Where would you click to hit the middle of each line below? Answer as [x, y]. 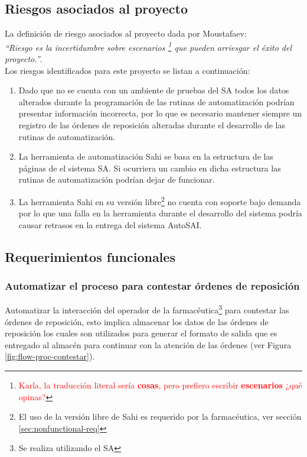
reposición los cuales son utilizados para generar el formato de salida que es [141, 333]
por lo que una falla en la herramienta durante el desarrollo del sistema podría [160, 213]
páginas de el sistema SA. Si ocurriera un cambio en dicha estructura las [150, 168]
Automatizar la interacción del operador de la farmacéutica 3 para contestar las [147, 309]
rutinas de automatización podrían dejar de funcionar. [117, 179]
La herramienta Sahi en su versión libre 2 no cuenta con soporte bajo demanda [160, 200]
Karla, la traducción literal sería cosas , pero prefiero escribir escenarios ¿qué [160, 385]
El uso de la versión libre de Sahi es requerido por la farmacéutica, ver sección [160, 417]
